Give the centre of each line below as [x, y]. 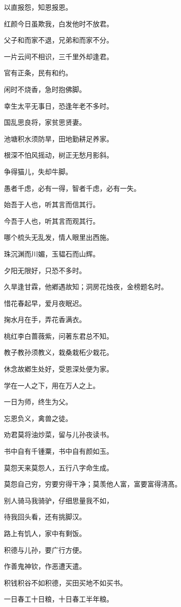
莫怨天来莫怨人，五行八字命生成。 [59, 467]
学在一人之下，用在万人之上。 [52, 385]
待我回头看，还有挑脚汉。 [45, 517]
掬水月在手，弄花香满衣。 [45, 319]
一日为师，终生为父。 [38, 402]
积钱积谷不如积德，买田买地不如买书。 [65, 582]
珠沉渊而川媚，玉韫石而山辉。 [52, 253]
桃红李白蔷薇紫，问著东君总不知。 [59, 336]
